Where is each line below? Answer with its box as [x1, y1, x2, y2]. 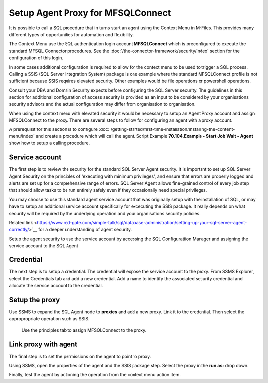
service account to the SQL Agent [9, 243, 79, 249]
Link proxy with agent [9, 340, 78, 349]
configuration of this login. [9, 55, 63, 61]
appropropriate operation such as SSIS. [9, 316, 90, 322]
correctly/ [9, 227, 29, 233]
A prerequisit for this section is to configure [9, 126, 98, 132]
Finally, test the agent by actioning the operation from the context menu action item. [9, 372, 181, 378]
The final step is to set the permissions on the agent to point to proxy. [9, 353, 151, 359]
